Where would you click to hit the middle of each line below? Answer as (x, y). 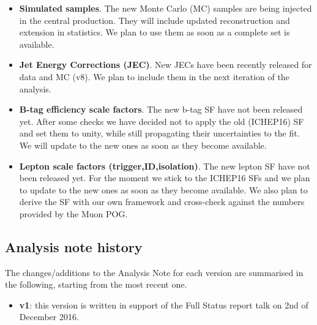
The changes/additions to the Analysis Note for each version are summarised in (154, 272)
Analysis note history (74, 246)
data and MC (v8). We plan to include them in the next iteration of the (154, 76)
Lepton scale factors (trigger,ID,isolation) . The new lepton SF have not (165, 166)
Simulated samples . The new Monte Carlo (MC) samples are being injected (166, 8)
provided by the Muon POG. (73, 213)
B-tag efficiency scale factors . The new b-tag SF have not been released (161, 109)
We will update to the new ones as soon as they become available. (143, 145)
